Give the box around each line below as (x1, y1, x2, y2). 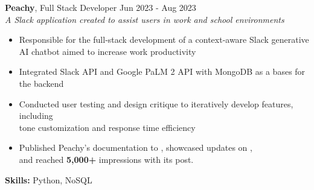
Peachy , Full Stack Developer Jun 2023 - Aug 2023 (5, 1, 196, 13)
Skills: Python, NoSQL (5, 173, 92, 186)
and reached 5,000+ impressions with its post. (19, 153, 194, 165)
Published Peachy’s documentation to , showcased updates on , (19, 141, 252, 154)
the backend (19, 77, 64, 89)
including (19, 109, 53, 122)
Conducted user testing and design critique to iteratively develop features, (19, 97, 293, 110)
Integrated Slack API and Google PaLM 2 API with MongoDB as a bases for (19, 65, 306, 78)
